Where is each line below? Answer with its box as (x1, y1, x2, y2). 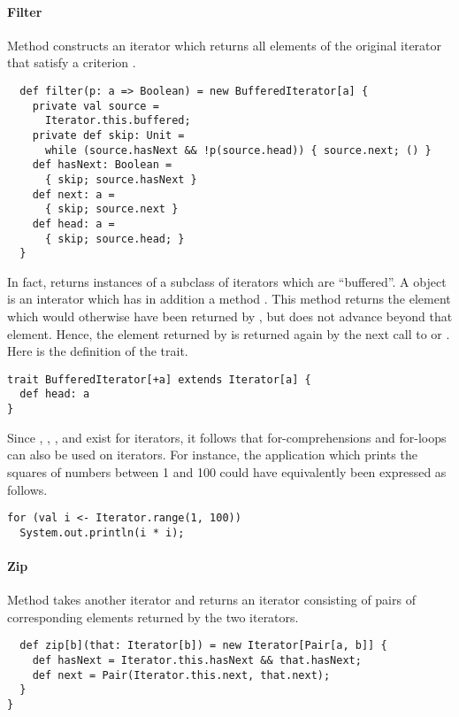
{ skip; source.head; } (44, 232, 185, 245)
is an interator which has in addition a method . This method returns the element (7, 289, 451, 308)
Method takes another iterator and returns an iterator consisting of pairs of (7, 590, 416, 609)
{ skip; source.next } (44, 203, 179, 216)
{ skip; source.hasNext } (44, 173, 197, 186)
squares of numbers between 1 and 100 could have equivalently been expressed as (7, 462, 447, 481)
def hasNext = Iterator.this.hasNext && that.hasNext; (32, 654, 362, 667)
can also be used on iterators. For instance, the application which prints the (7, 445, 417, 464)
